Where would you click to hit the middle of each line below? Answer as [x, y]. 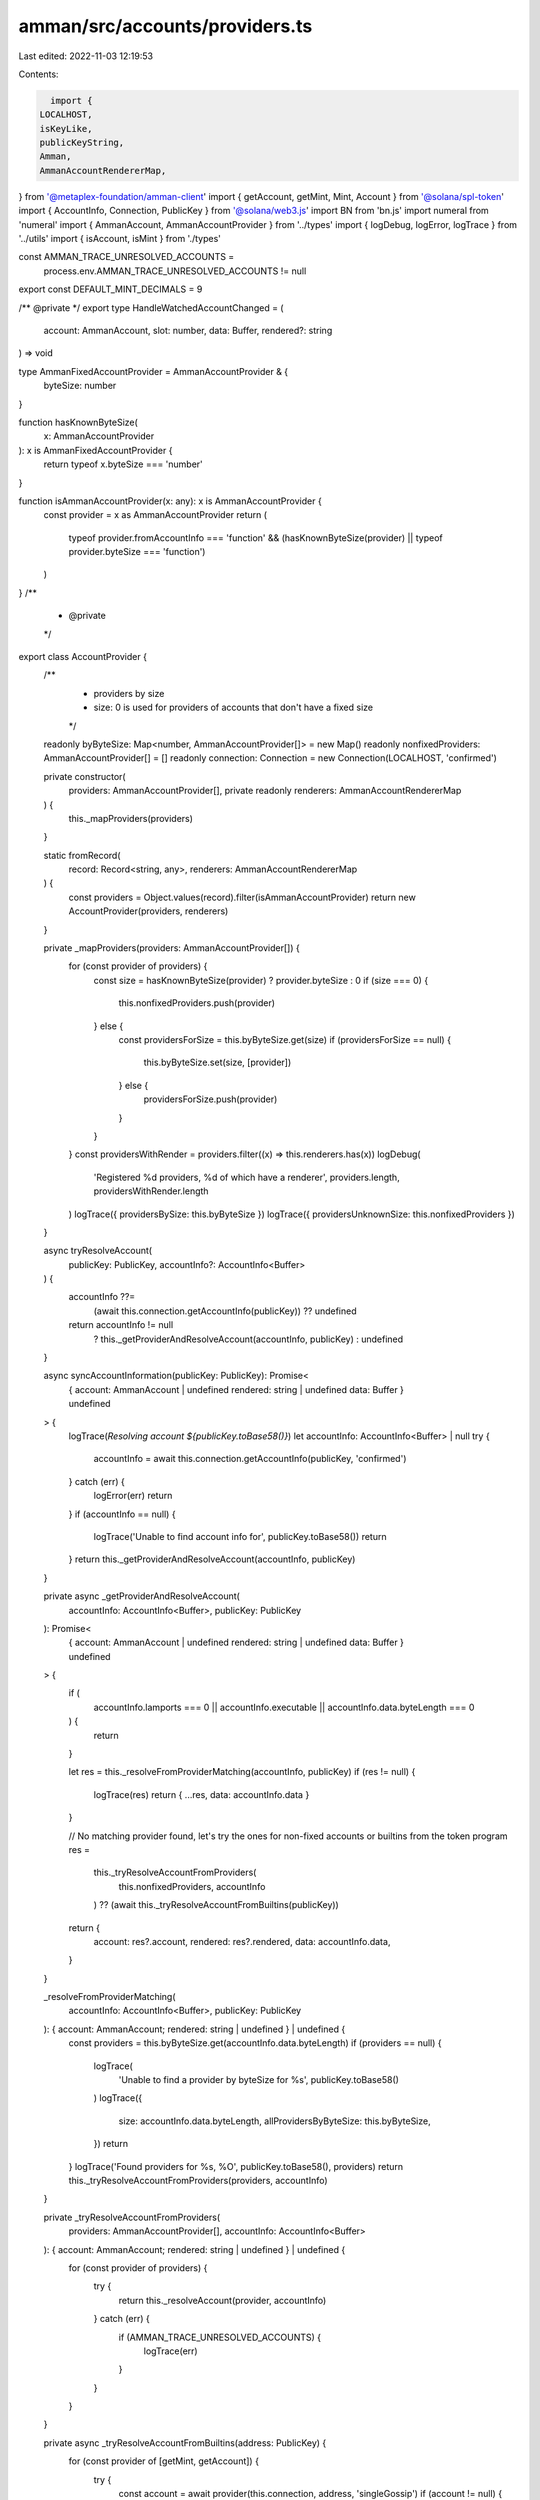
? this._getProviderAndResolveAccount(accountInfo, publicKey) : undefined [248, 1339]
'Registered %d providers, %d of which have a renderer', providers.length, [246, 1177]
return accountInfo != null [121, 1325]
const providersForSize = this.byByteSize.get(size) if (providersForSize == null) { [285, 1039]
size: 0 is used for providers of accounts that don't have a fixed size [233, 707]
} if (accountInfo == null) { [122, 1514]
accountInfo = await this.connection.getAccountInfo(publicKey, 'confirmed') [250, 1459]
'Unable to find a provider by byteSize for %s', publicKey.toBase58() [259, 2080]
